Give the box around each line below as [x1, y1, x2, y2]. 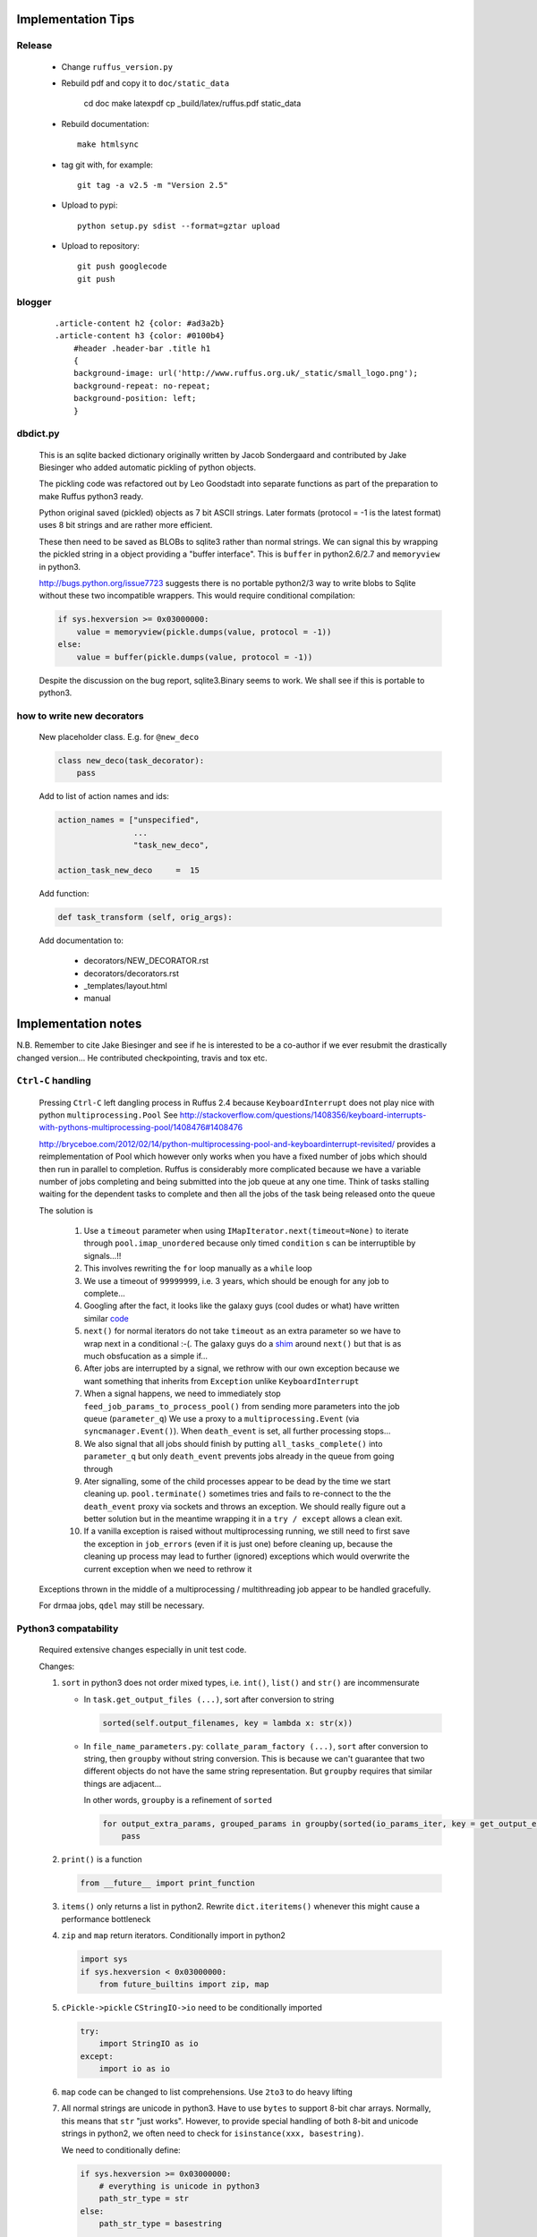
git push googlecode [77, 261, 167, 272]
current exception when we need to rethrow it [83, 1563, 252, 1574]
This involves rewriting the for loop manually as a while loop [83, 1263, 312, 1274]
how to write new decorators [16, 710, 144, 722]
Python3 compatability [16, 1622, 119, 1635]
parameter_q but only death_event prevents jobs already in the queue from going [83, 1450, 395, 1462]
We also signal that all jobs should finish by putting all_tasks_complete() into [83, 1438, 383, 1449]
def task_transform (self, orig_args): [57, 912, 233, 922]
